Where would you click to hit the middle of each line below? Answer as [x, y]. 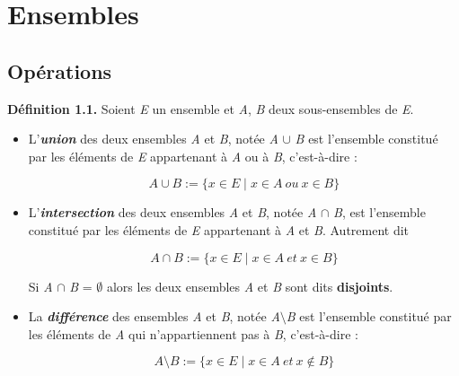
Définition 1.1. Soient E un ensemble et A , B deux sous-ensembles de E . [211, 108]
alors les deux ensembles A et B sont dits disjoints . [250, 286]
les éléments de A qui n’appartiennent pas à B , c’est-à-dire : [193, 333]
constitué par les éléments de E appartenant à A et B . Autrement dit [219, 229]
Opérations [60, 70]
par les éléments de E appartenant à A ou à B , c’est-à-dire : [193, 156]
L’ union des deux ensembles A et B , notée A [153, 139]
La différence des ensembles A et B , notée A [154, 316]
